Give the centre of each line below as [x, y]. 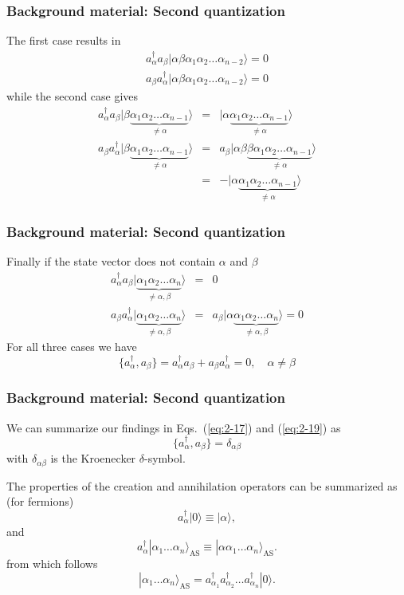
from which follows [52, 563]
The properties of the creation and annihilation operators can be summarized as [202, 485]
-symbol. [165, 458]
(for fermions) [40, 501]
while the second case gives [73, 96]
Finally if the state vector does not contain [111, 261]
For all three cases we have [72, 347]
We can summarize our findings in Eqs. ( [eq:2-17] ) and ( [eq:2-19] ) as [174, 427]
